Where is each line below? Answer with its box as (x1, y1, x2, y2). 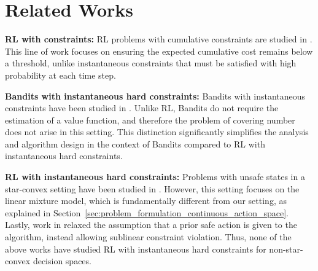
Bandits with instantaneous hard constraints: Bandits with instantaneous (5, 89, 306, 102)
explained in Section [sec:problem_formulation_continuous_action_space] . (5, 206, 289, 219)
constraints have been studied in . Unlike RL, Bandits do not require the (5, 101, 279, 114)
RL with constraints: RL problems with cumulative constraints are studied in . (5, 33, 312, 45)
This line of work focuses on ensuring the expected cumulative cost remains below (5, 44, 313, 57)
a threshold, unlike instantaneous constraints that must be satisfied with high (5, 57, 297, 69)
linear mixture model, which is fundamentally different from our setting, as (5, 194, 287, 207)
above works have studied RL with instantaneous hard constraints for (5, 242, 266, 255)
